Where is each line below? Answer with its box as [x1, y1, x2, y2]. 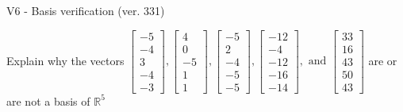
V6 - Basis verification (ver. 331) [6, 2, 165, 18]
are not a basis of [6, 92, 90, 109]
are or [368, 52, 397, 68]
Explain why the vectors [6, 52, 125, 68]
